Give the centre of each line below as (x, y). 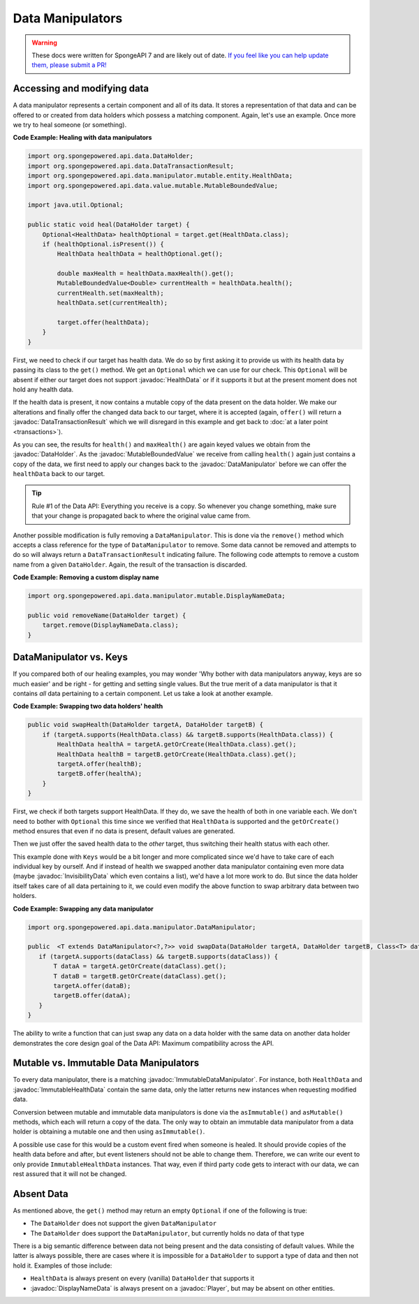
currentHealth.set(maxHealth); (110, 293)
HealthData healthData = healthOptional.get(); (140, 254)
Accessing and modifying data (81, 88)
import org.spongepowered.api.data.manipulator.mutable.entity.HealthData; (160, 176)
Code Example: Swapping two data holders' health (88, 707)
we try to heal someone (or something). (70, 125)
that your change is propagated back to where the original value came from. (141, 516)
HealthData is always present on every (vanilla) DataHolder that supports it (142, 1278)
